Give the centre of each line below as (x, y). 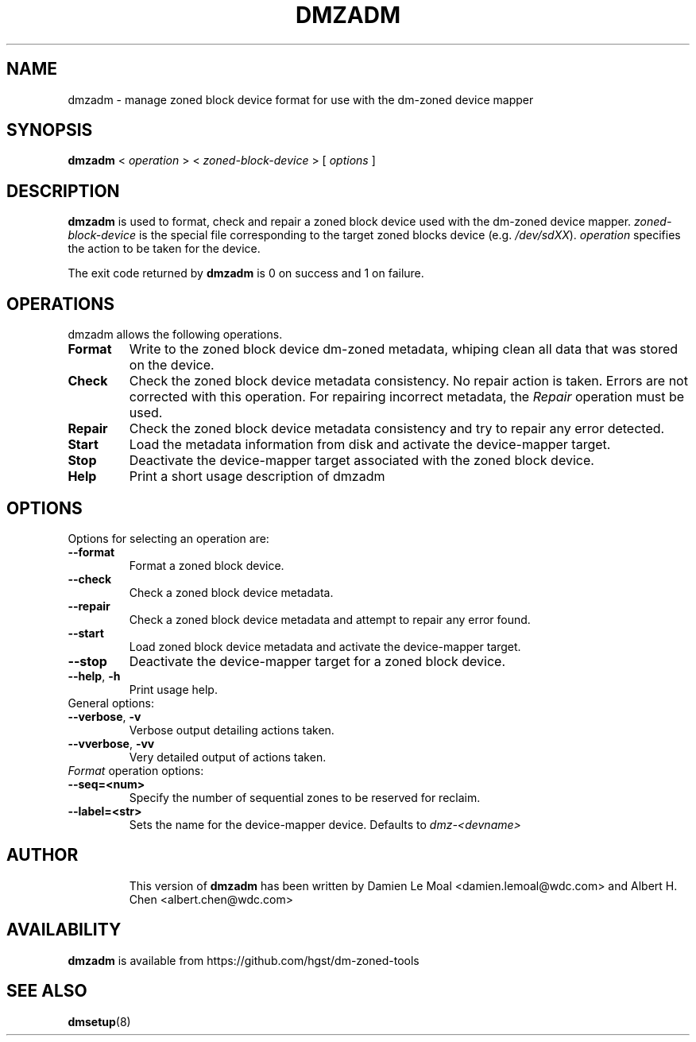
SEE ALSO (47, 991)
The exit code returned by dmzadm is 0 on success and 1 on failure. (246, 273)
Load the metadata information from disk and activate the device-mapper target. (370, 445)
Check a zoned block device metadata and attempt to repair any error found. (330, 619)
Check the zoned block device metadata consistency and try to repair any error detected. (397, 429)
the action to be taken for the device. (164, 249)
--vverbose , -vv (111, 743)
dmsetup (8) (99, 1021)
